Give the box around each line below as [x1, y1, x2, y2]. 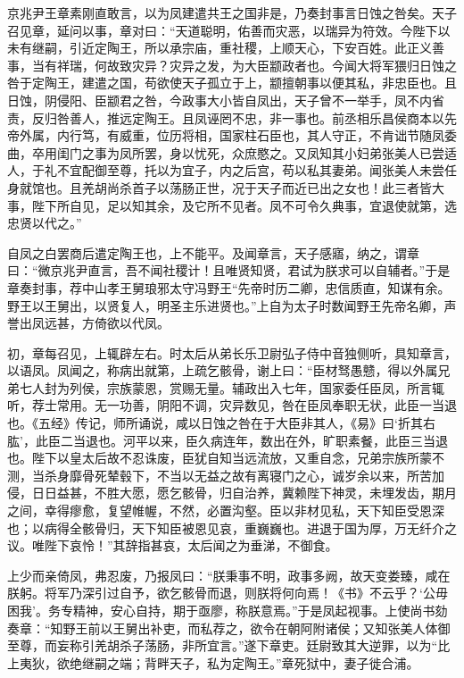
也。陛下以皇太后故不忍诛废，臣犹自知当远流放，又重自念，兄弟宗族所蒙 [7, 448, 432, 467]
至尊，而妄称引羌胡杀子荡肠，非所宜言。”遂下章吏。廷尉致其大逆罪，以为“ [7, 636, 438, 655]
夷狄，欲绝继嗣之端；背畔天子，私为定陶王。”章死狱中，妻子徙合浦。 [19, 653, 419, 672]
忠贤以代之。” [7, 213, 82, 232]
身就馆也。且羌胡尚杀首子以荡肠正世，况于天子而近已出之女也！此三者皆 [7, 178, 432, 197]
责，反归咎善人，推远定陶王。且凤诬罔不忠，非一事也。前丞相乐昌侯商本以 [7, 108, 444, 127]
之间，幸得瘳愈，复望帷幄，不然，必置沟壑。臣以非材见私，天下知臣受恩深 [7, 501, 444, 520]
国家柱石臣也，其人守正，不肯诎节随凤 [219, 126, 444, 145]
